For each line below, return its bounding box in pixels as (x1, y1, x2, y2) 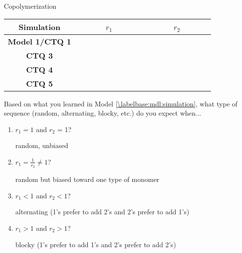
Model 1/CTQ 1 (8, 35, 71, 47)
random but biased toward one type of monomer (15, 174, 160, 184)
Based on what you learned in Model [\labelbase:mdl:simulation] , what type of (4, 98, 238, 108)
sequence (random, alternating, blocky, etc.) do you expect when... (4, 108, 201, 118)
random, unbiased (15, 140, 68, 150)
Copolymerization (4, 1, 57, 11)
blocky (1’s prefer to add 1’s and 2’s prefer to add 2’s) (15, 239, 176, 249)
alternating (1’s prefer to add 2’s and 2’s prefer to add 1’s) (15, 207, 190, 217)
